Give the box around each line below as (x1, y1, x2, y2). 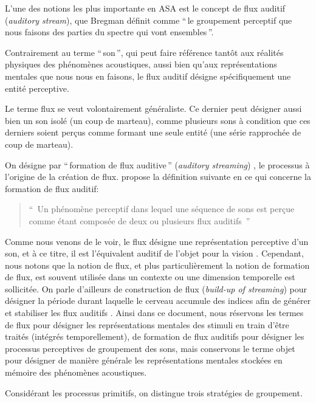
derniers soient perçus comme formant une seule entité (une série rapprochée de (5, 126, 301, 139)
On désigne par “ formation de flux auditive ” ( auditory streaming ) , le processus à (5, 158, 310, 171)
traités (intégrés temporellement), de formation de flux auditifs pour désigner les (5, 330, 304, 343)
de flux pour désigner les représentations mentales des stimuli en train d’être (5, 318, 289, 331)
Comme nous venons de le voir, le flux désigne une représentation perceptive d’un (5, 235, 309, 247)
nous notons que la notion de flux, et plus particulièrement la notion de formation (5, 258, 310, 271)
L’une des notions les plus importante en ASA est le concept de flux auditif (5, 2, 286, 14)
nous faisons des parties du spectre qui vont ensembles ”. (5, 26, 214, 38)
